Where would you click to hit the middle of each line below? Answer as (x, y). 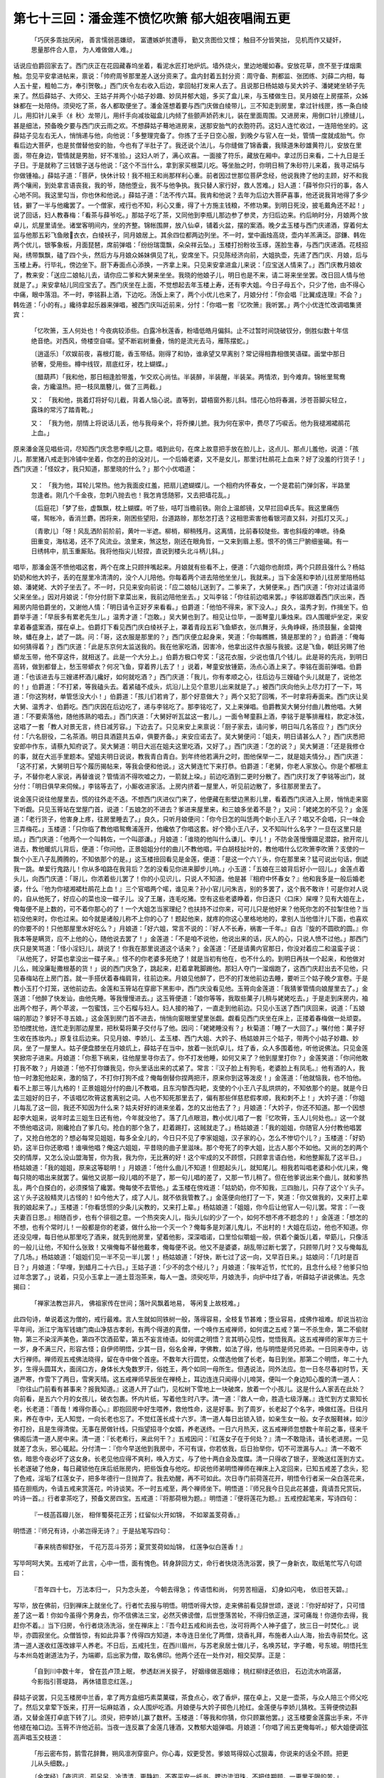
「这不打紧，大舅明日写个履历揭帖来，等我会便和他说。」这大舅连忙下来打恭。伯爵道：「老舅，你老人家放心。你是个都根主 (191, 766)
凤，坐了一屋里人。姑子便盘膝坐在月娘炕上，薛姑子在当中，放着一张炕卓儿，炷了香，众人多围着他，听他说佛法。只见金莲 (191, 1048)
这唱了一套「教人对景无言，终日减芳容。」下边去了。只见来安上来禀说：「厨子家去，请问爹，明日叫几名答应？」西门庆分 (187, 726)
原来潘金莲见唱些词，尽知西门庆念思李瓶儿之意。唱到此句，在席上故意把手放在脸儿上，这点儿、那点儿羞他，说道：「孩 (186, 449)
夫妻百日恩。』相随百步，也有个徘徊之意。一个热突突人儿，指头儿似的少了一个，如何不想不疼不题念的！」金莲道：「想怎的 (191, 1217)
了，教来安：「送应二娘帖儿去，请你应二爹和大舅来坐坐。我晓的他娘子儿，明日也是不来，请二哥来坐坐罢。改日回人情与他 (189, 275)
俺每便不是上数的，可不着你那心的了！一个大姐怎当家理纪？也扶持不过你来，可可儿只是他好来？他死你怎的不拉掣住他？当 (191, 909)
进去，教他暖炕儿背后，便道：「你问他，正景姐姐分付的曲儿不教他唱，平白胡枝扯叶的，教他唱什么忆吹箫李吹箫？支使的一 (189, 849)
